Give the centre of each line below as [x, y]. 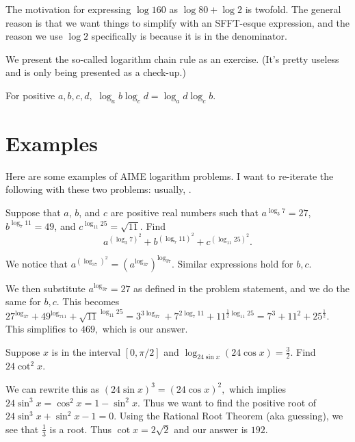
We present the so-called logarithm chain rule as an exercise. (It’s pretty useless [172, 58]
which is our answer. [145, 328]
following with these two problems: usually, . [98, 189]
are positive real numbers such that [184, 212]
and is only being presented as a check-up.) [96, 72]
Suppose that [33, 212]
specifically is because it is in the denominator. [189, 36]
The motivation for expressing [68, 9]
